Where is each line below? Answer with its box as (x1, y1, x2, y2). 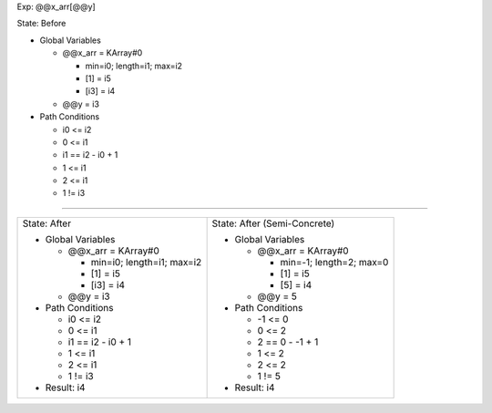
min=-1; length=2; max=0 (280, 255, 389, 268)
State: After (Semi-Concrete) (211, 217, 335, 230)
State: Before (16, 18, 67, 29)
